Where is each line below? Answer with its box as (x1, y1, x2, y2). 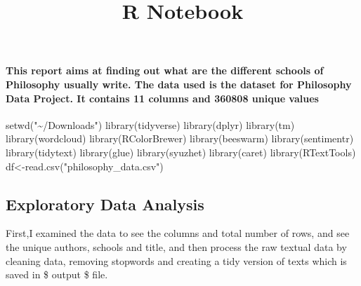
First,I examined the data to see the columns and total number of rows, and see (6, 226, 350, 240)
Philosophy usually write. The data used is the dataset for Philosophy (6, 76, 352, 91)
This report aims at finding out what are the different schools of (6, 63, 324, 78)
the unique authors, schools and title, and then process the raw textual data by (6, 239, 347, 254)
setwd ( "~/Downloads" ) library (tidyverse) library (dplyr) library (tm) (6, 117, 295, 132)
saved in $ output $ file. (6, 267, 108, 282)
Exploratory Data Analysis (6, 193, 204, 214)
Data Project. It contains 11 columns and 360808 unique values (6, 90, 319, 105)
